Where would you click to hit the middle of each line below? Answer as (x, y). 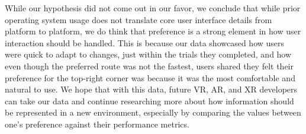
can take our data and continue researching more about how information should (149, 100)
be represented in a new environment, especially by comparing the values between (153, 112)
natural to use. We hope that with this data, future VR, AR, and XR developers (151, 89)
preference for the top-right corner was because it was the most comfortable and (150, 77)
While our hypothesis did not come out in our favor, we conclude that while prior (153, 8)
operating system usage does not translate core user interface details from (138, 19)
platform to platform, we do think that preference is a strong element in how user (153, 31)
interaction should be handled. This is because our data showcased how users (145, 42)
